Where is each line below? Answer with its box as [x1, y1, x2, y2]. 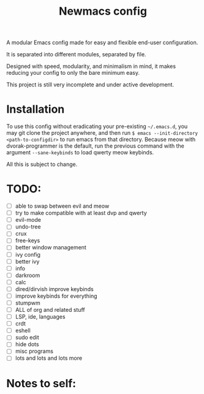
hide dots [15, 341, 39, 348]
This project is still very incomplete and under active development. [6, 81, 175, 88]
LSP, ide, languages [15, 313, 66, 320]
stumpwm [15, 299, 41, 306]
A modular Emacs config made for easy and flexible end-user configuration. [6, 39, 198, 47]
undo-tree [15, 223, 41, 230]
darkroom [15, 271, 40, 279]
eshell [15, 327, 31, 335]
